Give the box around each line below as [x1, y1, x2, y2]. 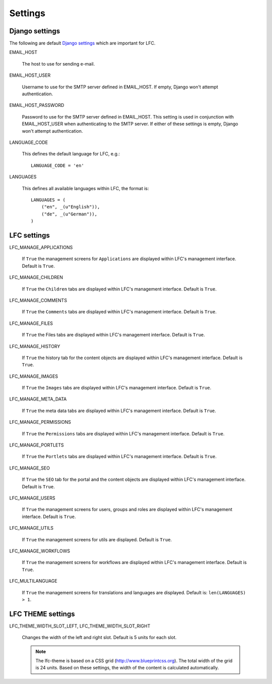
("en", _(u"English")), [41, 204, 100, 210]
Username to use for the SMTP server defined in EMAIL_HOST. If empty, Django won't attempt [22, 84, 219, 90]
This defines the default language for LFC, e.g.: [22, 151, 120, 157]
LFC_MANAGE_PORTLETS [9, 442, 64, 448]
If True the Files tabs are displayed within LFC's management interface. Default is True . [22, 332, 205, 338]
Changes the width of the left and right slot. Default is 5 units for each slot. [22, 635, 177, 641]
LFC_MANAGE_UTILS [9, 525, 54, 531]
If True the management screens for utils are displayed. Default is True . [22, 536, 172, 542]
